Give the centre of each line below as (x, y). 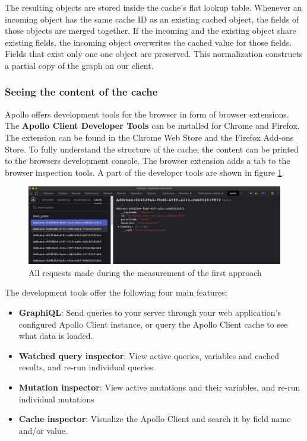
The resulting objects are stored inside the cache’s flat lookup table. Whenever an (153, 7)
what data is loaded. (56, 336)
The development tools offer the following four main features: (116, 292)
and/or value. (43, 430)
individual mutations (56, 399)
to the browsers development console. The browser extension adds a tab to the (148, 161)
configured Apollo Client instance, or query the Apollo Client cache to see (153, 324)
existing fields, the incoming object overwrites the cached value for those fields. (148, 42)
